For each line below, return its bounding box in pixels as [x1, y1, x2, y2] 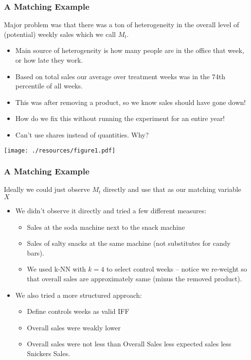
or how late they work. [15, 55, 83, 65]
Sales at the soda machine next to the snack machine [27, 222, 185, 232]
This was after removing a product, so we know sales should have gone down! [15, 97, 246, 107]
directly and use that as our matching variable [103, 184, 241, 194]
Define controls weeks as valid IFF [27, 306, 129, 316]
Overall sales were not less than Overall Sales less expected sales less [27, 339, 232, 349]
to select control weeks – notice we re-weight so [106, 264, 247, 274]
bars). [27, 247, 44, 257]
